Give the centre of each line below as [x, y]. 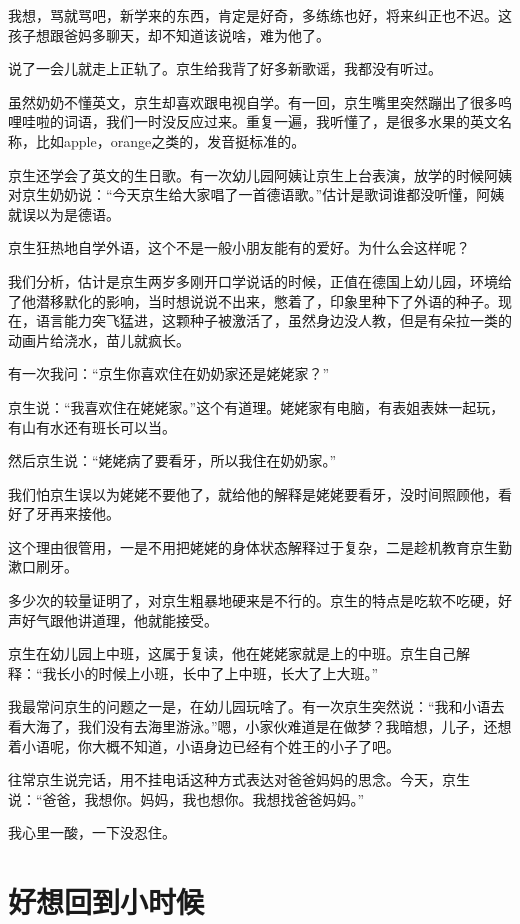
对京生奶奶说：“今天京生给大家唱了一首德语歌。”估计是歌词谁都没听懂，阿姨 [256, 194]
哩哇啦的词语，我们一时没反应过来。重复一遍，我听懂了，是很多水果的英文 [253, 121]
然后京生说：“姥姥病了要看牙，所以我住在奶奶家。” [172, 460]
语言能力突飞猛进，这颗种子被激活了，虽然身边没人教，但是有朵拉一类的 [273, 320]
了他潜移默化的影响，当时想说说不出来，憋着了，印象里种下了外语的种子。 [253, 300]
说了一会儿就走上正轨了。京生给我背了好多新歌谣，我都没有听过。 [225, 68]
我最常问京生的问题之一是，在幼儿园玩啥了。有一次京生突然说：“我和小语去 [256, 706]
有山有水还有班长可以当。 [92, 426]
